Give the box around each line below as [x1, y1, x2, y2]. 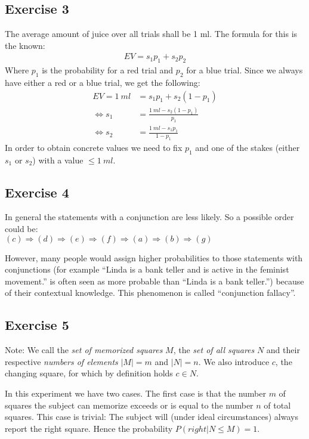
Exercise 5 [5, 316, 69, 334]
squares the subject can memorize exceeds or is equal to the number [5, 398, 254, 411]
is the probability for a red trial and [42, 64, 174, 76]
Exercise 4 [5, 183, 69, 201]
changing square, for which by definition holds [5, 367, 173, 379]
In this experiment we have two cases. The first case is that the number [5, 387, 266, 399]
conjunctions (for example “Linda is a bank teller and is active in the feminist [5, 263, 289, 276]
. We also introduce [198, 355, 270, 367]
